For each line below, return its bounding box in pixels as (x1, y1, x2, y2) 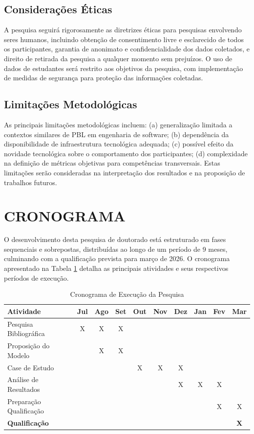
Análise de (7, 374, 39, 385)
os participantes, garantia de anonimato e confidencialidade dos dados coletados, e (4, 44, 250, 54)
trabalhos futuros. (4, 177, 57, 187)
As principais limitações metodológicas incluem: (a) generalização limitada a (4, 119, 233, 129)
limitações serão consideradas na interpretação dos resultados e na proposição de (4, 167, 245, 177)
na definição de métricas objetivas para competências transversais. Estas (4, 158, 220, 168)
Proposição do (7, 340, 50, 351)
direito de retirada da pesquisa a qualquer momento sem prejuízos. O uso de (4, 53, 233, 63)
